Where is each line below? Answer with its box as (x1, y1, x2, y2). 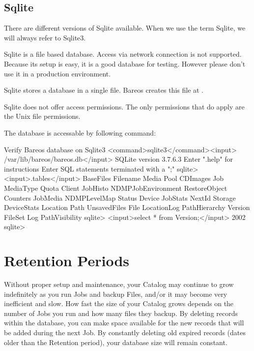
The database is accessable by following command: (4, 127, 156, 138)
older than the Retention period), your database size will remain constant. (4, 337, 227, 347)
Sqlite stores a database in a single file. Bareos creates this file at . (4, 85, 204, 95)
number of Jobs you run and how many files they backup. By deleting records (4, 308, 238, 318)
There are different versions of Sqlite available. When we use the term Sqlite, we (4, 23, 246, 33)
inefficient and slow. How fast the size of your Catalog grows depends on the (4, 298, 234, 309)
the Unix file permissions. (4, 111, 81, 121)
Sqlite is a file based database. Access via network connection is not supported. (4, 49, 242, 59)
